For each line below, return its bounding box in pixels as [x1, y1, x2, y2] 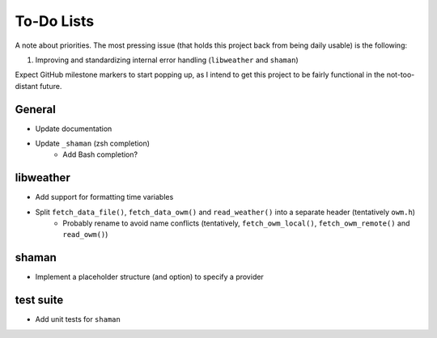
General [15, 102, 57, 116]
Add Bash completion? [62, 150, 138, 159]
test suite [15, 294, 64, 307]
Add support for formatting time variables [35, 192, 174, 202]
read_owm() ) [62, 230, 108, 239]
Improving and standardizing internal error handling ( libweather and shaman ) [35, 55, 299, 65]
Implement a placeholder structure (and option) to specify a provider [35, 272, 265, 282]
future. [39, 81, 62, 91]
